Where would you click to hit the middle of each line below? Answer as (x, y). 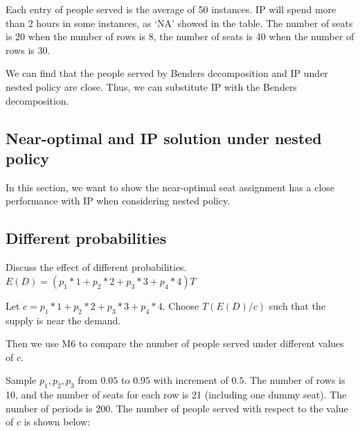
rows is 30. (28, 50)
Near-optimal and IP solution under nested (164, 138)
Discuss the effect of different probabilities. (96, 267)
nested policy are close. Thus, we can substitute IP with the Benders (151, 86)
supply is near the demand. (63, 320)
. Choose (181, 305)
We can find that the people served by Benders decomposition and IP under (167, 73)
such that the (297, 305)
